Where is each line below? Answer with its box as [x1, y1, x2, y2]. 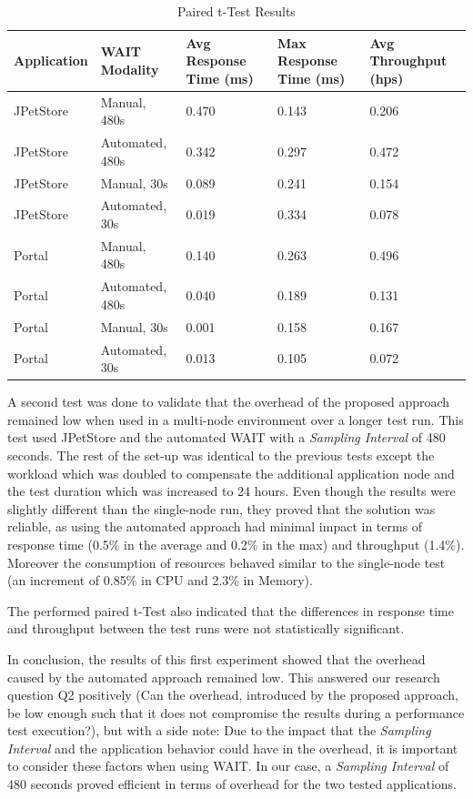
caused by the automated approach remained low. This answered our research [7, 667, 440, 686]
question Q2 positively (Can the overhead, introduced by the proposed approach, [7, 685, 458, 704]
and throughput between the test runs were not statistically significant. [7, 619, 405, 638]
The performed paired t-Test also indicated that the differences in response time [7, 601, 454, 620]
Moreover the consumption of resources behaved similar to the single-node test [7, 552, 446, 571]
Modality [100, 59, 159, 78]
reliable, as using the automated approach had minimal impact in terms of [7, 517, 423, 536]
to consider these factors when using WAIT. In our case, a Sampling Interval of [7, 756, 449, 775]
